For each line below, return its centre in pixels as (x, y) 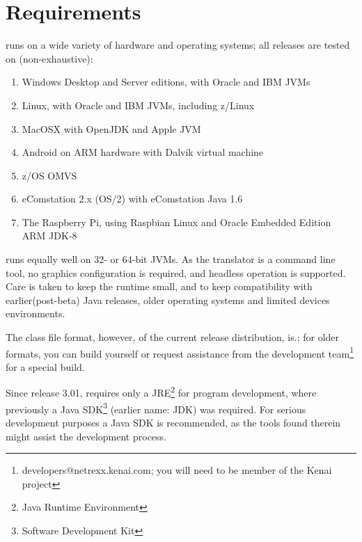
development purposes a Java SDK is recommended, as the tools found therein (173, 422)
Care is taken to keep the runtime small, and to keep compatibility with (159, 286)
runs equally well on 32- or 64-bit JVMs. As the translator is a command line (171, 259)
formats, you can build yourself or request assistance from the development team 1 (180, 352)
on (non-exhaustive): (49, 58)
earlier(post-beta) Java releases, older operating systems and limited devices (168, 300)
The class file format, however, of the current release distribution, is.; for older (173, 337)
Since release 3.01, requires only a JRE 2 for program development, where (161, 392)
